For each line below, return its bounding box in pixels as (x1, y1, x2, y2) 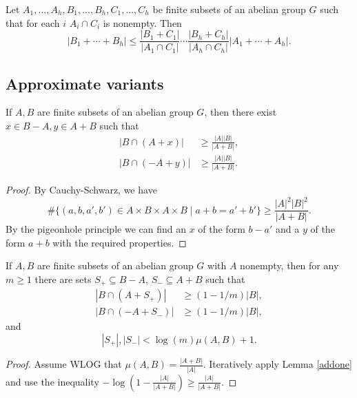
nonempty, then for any (240, 258, 339, 273)
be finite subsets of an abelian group (152, 2, 306, 16)
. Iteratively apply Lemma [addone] (203, 357, 352, 371)
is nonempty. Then (103, 15, 182, 30)
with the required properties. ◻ (52, 235, 187, 249)
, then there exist (204, 105, 277, 119)
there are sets (34, 271, 92, 286)
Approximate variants (6, 72, 164, 94)
